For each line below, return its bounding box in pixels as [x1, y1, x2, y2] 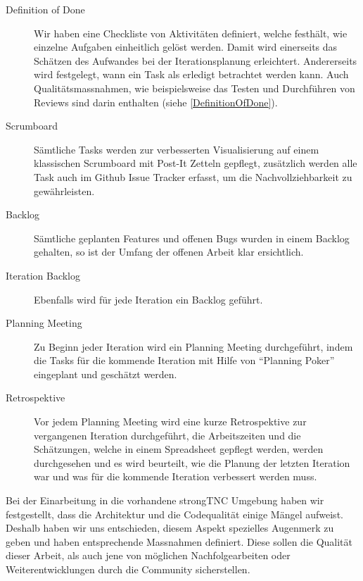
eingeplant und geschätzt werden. [34, 366, 177, 381]
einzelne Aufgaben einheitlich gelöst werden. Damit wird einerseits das [34, 39, 338, 54]
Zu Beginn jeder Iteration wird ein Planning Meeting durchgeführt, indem [34, 339, 353, 354]
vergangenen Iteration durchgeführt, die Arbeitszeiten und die [34, 427, 301, 442]
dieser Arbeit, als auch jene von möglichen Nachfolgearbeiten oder [6, 548, 291, 563]
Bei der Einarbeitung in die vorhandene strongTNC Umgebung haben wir [6, 493, 324, 508]
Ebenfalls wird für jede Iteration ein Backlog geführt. [34, 292, 263, 306]
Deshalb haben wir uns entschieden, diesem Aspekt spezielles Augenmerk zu [6, 520, 334, 535]
